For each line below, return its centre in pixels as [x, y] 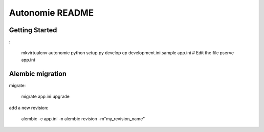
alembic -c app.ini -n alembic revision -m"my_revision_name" [83, 119]
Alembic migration [38, 74]
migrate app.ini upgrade [45, 97]
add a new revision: [29, 108]
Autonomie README [51, 13]
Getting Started [33, 30]
